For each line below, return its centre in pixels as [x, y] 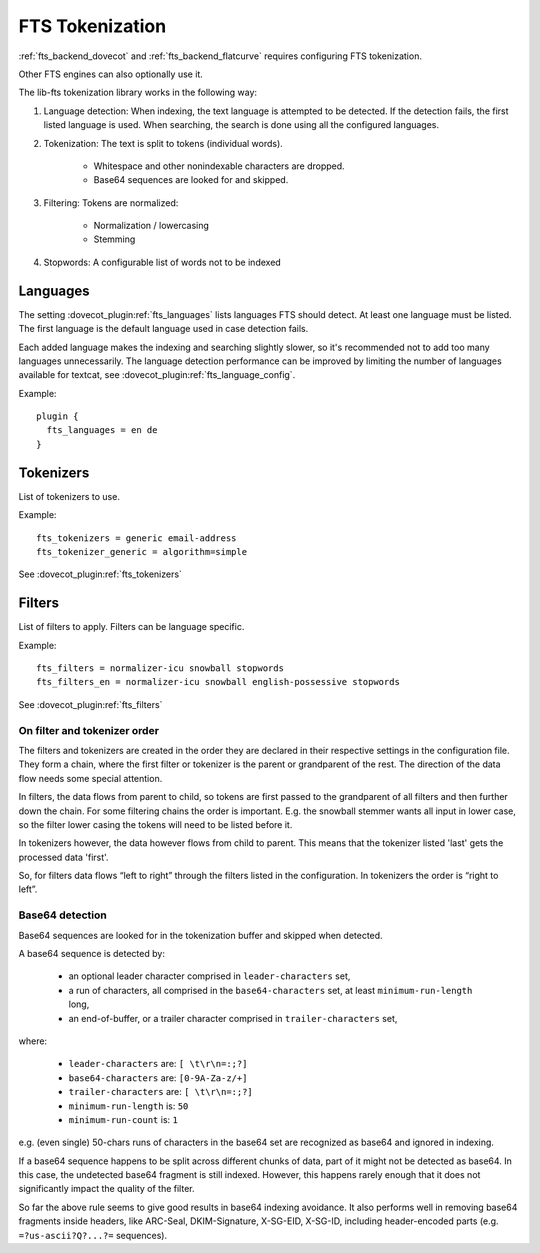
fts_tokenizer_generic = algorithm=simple [142, 551]
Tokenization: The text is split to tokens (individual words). [163, 143]
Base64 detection [62, 915]
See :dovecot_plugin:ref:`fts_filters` [90, 704]
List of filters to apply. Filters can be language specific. [131, 627]
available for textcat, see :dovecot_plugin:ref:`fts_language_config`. [157, 375]
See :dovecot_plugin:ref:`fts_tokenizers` [100, 574]
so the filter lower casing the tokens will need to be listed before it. [155, 824]
